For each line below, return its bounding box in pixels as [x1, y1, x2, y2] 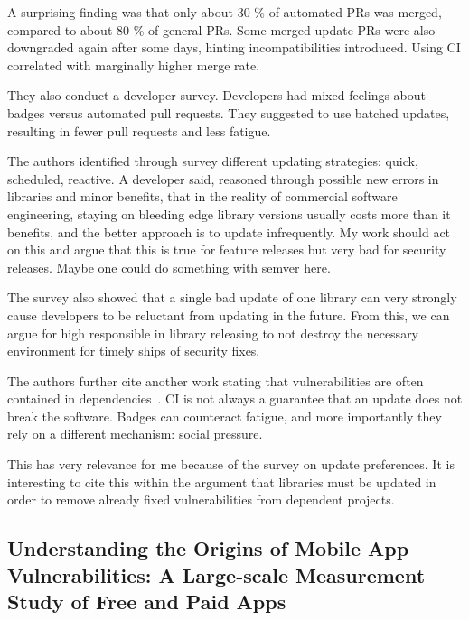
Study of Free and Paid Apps [7, 588, 286, 615]
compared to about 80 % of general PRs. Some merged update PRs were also [7, 20, 436, 39]
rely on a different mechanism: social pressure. [7, 424, 263, 443]
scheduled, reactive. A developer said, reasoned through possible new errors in [7, 169, 439, 188]
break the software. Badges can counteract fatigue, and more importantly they [7, 406, 442, 425]
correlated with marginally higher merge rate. [7, 55, 260, 74]
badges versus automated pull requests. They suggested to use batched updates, [7, 103, 450, 122]
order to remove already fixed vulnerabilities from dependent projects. [7, 490, 395, 509]
